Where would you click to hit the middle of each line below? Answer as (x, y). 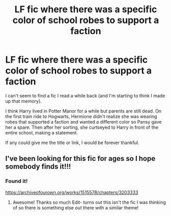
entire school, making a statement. (42, 133)
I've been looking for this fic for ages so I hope (80, 159)
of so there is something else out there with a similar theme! (76, 207)
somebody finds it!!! (38, 167)
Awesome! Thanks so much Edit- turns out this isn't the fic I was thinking (89, 202)
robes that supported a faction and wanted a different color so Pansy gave (83, 122)
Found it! (17, 181)
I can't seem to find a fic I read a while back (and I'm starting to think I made (85, 95)
